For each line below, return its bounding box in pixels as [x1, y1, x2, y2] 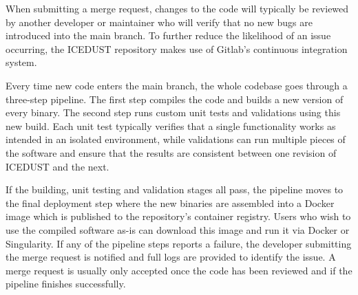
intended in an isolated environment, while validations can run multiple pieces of [6, 132, 346, 146]
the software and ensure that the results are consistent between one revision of [6, 145, 337, 160]
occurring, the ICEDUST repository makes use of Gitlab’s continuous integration [6, 41, 348, 56]
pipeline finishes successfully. [6, 276, 126, 291]
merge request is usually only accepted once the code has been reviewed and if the [6, 263, 352, 277]
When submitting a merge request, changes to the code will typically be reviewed [6, 1, 349, 15]
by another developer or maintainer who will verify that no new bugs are [6, 14, 313, 29]
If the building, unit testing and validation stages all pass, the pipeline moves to [6, 182, 344, 197]
